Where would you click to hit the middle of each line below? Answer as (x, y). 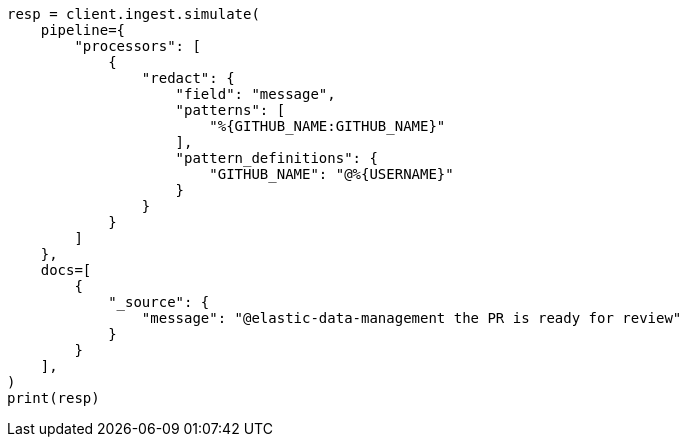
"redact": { (188, 78)
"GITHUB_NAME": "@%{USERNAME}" (331, 174)
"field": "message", (255, 94)
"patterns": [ (230, 110)
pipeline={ (83, 30)
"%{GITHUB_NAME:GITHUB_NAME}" (327, 126)
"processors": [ (137, 46)
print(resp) (53, 398)
